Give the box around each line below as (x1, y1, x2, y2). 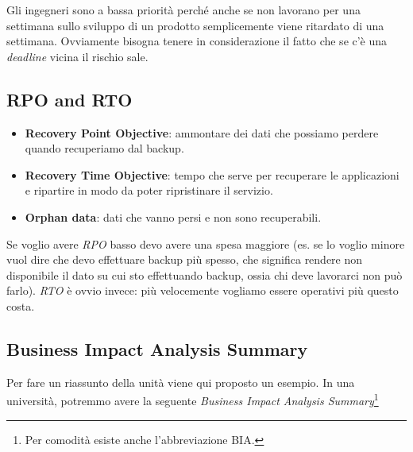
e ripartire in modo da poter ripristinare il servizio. (25, 182, 273, 199)
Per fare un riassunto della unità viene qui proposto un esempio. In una (6, 373, 355, 390)
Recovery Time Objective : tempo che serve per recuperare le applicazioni (25, 166, 399, 183)
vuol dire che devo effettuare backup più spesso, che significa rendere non (6, 251, 363, 268)
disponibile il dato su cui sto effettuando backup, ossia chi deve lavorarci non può (6, 266, 403, 283)
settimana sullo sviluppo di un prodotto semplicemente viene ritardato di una (6, 17, 384, 33)
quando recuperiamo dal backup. (25, 140, 184, 156)
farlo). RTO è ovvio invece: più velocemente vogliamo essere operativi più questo (6, 282, 399, 299)
